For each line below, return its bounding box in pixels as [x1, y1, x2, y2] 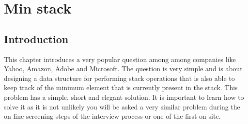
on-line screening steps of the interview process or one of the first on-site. [4, 111, 221, 121]
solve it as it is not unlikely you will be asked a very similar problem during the [4, 101, 240, 111]
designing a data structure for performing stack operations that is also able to [4, 73, 235, 83]
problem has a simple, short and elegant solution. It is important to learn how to [4, 92, 244, 102]
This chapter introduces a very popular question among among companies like [4, 54, 236, 64]
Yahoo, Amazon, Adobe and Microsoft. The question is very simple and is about [4, 63, 243, 74]
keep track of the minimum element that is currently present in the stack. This [4, 82, 238, 93]
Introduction [4, 31, 69, 46]
